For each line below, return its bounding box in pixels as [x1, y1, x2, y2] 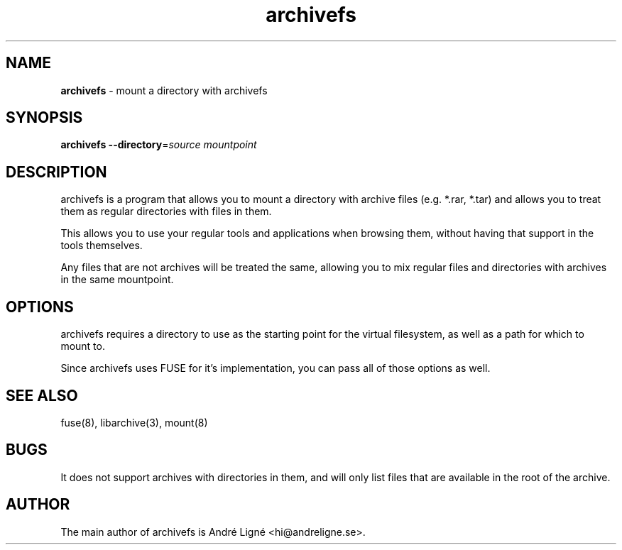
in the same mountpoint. [60, 273, 174, 286]
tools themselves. [60, 239, 143, 252]
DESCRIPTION [6, 163, 107, 181]
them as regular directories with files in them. [60, 205, 272, 218]
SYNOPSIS [6, 109, 83, 127]
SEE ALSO [6, 386, 78, 405]
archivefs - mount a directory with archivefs [60, 84, 268, 97]
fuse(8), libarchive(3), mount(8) [60, 416, 208, 429]
